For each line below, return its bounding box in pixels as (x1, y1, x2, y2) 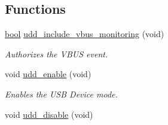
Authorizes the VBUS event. (5, 47, 108, 60)
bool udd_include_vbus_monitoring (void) (5, 28, 164, 40)
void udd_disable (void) (5, 108, 93, 120)
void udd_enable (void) (5, 68, 91, 80)
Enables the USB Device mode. (5, 87, 118, 100)
